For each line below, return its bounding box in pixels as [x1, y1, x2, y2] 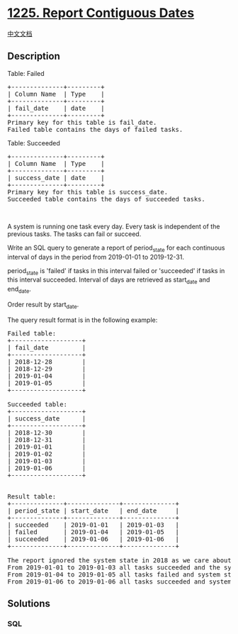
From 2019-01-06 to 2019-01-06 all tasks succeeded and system [7, 577, 232, 586]
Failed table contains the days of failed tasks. [7, 126, 183, 133]
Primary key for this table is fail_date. [7, 118, 157, 126]
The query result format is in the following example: [7, 316, 158, 324]
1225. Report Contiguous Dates [7, 5, 195, 21]
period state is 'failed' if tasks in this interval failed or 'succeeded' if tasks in [7, 266, 225, 277]
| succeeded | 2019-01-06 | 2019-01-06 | [7, 535, 179, 543]
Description [7, 50, 60, 62]
